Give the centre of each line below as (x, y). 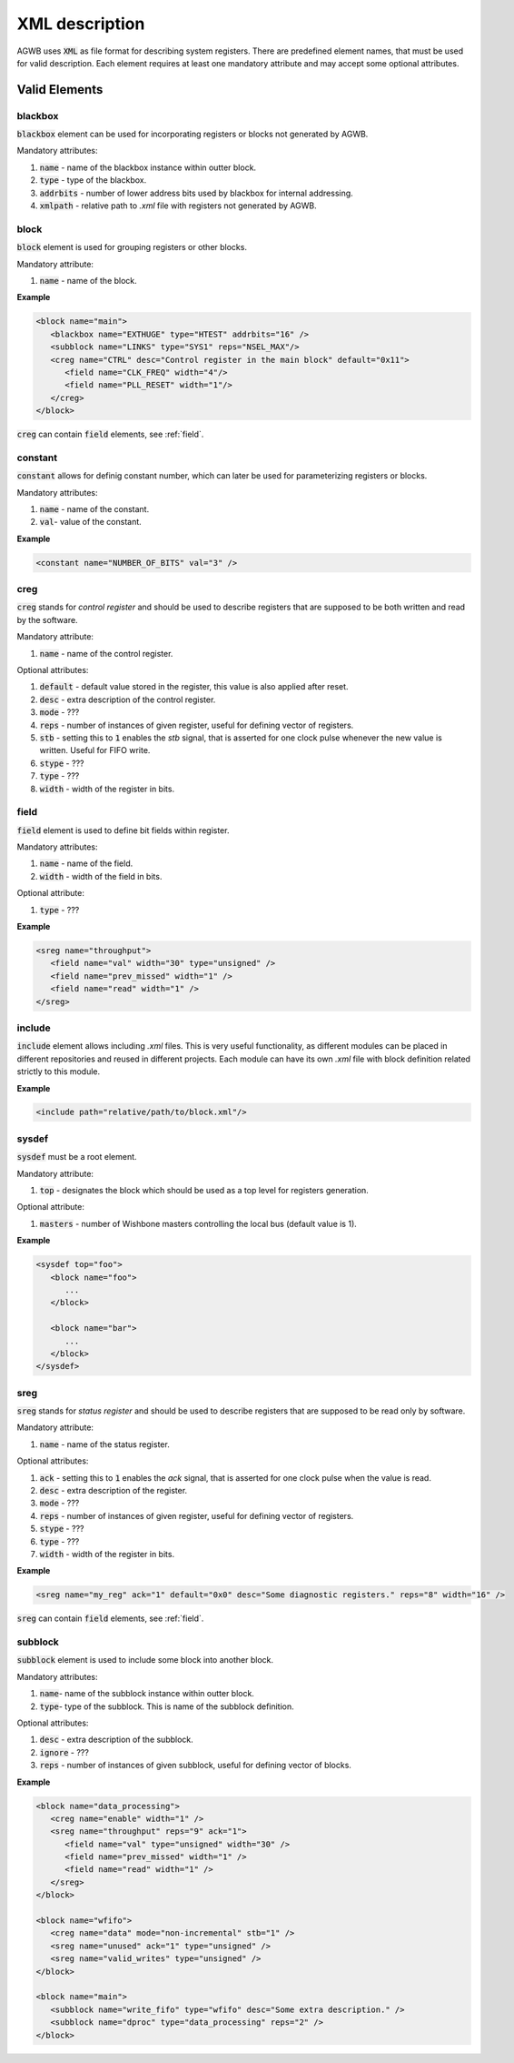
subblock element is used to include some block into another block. (145, 1660)
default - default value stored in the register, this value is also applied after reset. (194, 687)
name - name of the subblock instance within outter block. (147, 1694)
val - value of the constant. (91, 522)
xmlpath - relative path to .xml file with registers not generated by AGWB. (178, 206)
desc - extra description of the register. (114, 1490)
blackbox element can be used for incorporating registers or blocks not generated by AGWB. (193, 134)
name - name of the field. (86, 863)
